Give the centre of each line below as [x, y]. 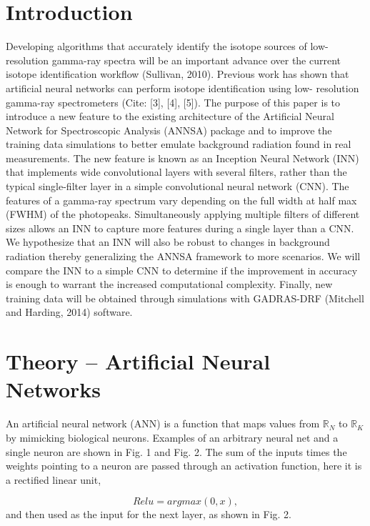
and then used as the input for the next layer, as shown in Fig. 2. [149, 514]
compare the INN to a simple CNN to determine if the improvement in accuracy [182, 270]
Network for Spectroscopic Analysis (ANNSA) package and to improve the [169, 130]
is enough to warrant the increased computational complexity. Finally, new [169, 284]
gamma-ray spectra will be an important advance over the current [196, 60]
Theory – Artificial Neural [138, 361]
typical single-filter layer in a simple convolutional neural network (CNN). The [177, 186]
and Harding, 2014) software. [69, 312]
